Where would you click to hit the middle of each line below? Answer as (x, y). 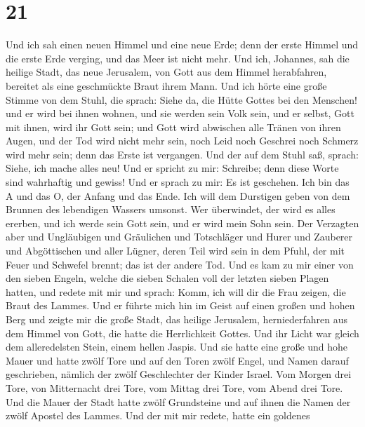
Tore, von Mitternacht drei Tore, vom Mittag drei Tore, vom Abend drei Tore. (174, 387)
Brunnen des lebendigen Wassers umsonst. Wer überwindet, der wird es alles (171, 209)
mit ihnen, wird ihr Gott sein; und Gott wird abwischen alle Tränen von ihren (173, 127)
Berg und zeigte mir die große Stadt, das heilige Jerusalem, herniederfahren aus (177, 319)
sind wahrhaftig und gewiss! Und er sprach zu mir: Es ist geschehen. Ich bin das (178, 182)
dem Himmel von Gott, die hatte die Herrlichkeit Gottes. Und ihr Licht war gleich (182, 333)
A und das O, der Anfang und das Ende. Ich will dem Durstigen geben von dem (178, 195)
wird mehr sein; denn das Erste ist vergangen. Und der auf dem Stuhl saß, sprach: (182, 154)
